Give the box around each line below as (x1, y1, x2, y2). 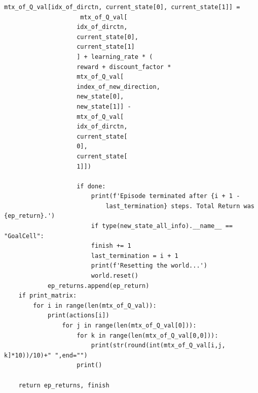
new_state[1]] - (77, 103, 131, 110)
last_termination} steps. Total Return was (105, 202, 254, 210)
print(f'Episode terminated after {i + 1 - (91, 192, 240, 200)
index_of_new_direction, (77, 83, 160, 90)
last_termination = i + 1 (91, 252, 178, 259)
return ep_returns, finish (18, 381, 109, 389)
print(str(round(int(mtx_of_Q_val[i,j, (91, 342, 226, 349)
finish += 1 (91, 242, 131, 250)
